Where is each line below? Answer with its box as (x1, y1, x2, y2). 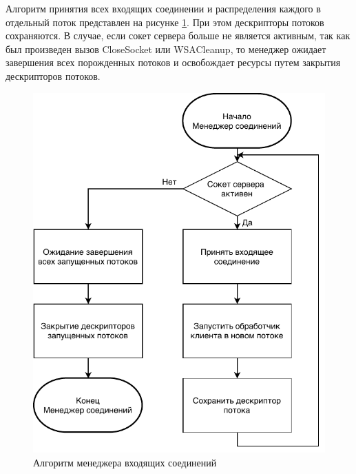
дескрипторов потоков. (6, 68, 101, 83)
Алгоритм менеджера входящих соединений (33, 455, 217, 469)
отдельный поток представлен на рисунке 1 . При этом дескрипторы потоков (6, 14, 324, 29)
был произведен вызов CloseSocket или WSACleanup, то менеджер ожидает (6, 41, 326, 56)
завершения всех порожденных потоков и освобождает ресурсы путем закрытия (6, 55, 341, 70)
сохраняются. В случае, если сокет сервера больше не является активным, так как (6, 28, 350, 43)
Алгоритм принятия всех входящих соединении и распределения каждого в (6, 1, 321, 15)
